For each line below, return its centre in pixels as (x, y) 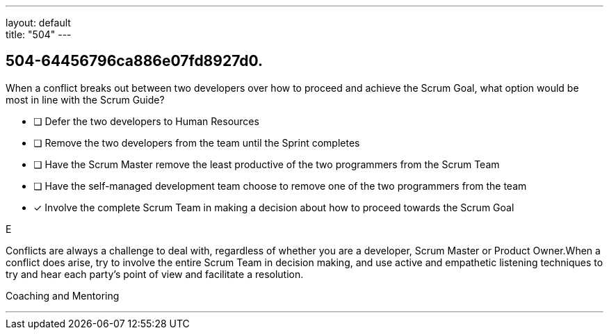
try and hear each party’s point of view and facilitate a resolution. (155, 274)
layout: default (38, 23)
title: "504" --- (39, 34)
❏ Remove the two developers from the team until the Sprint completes (197, 142)
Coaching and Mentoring (63, 295)
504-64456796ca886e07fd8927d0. (135, 61)
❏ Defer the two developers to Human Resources (146, 121)
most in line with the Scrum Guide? (85, 99)
